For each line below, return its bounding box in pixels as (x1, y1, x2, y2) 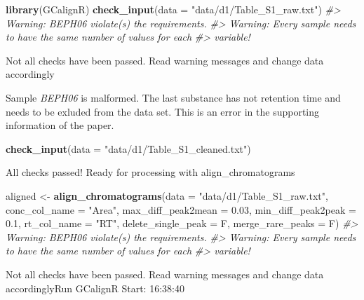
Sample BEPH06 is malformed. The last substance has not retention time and (6, 90, 341, 104)
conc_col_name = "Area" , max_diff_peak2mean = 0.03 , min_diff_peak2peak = (6, 202, 356, 217)
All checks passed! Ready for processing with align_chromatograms (6, 165, 295, 179)
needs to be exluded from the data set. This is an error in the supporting (6, 104, 320, 118)
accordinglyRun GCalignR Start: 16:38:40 (6, 280, 184, 295)
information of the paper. (6, 118, 114, 132)
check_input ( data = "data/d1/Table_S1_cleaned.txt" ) (6, 141, 251, 156)
